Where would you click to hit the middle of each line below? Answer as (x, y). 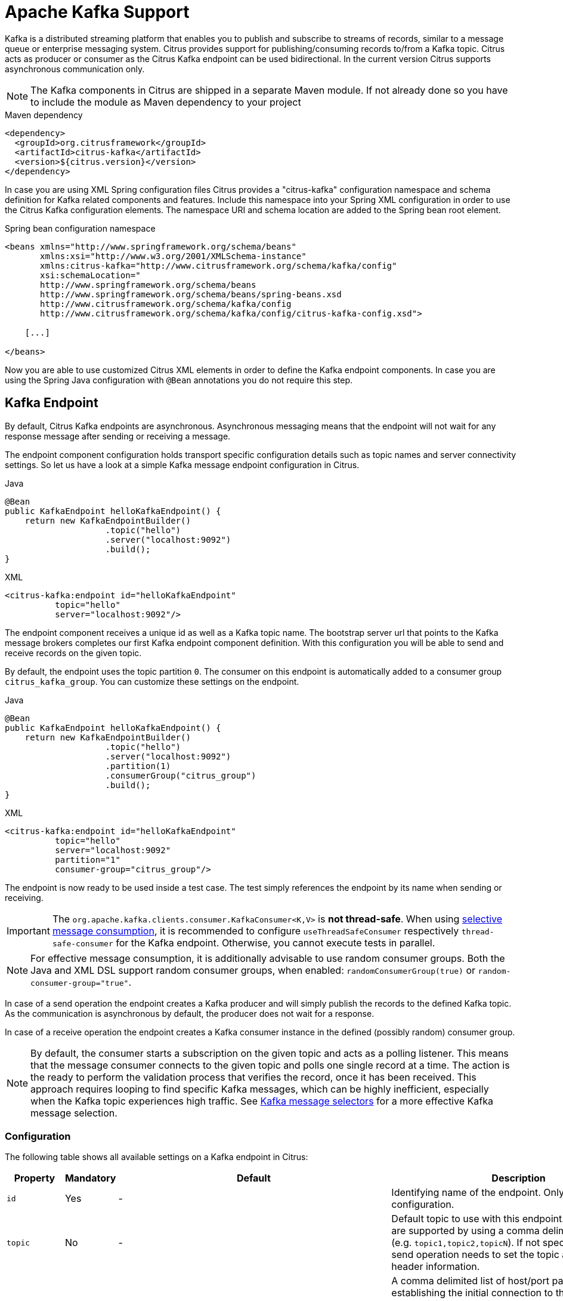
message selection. (74, 1113)
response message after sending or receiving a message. (118, 436)
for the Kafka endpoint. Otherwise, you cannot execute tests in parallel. (276, 942)
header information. (436, 1267)
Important (28, 931)
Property (35, 1178)
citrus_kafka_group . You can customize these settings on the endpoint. (152, 681)
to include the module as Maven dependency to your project (166, 102)
